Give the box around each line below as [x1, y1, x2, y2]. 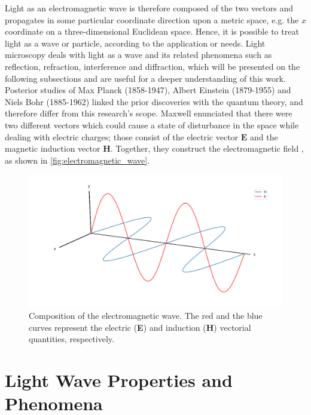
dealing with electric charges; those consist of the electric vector [5, 130, 239, 143]
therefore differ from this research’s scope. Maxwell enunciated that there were [5, 107, 292, 119]
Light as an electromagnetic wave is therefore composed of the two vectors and [5, 2, 294, 14]
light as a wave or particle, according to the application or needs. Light [5, 36, 266, 49]
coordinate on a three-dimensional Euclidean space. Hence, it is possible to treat [5, 25, 299, 38]
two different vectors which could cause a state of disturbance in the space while [5, 118, 299, 131]
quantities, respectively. [29, 333, 114, 345]
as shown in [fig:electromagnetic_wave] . [5, 153, 150, 166]
